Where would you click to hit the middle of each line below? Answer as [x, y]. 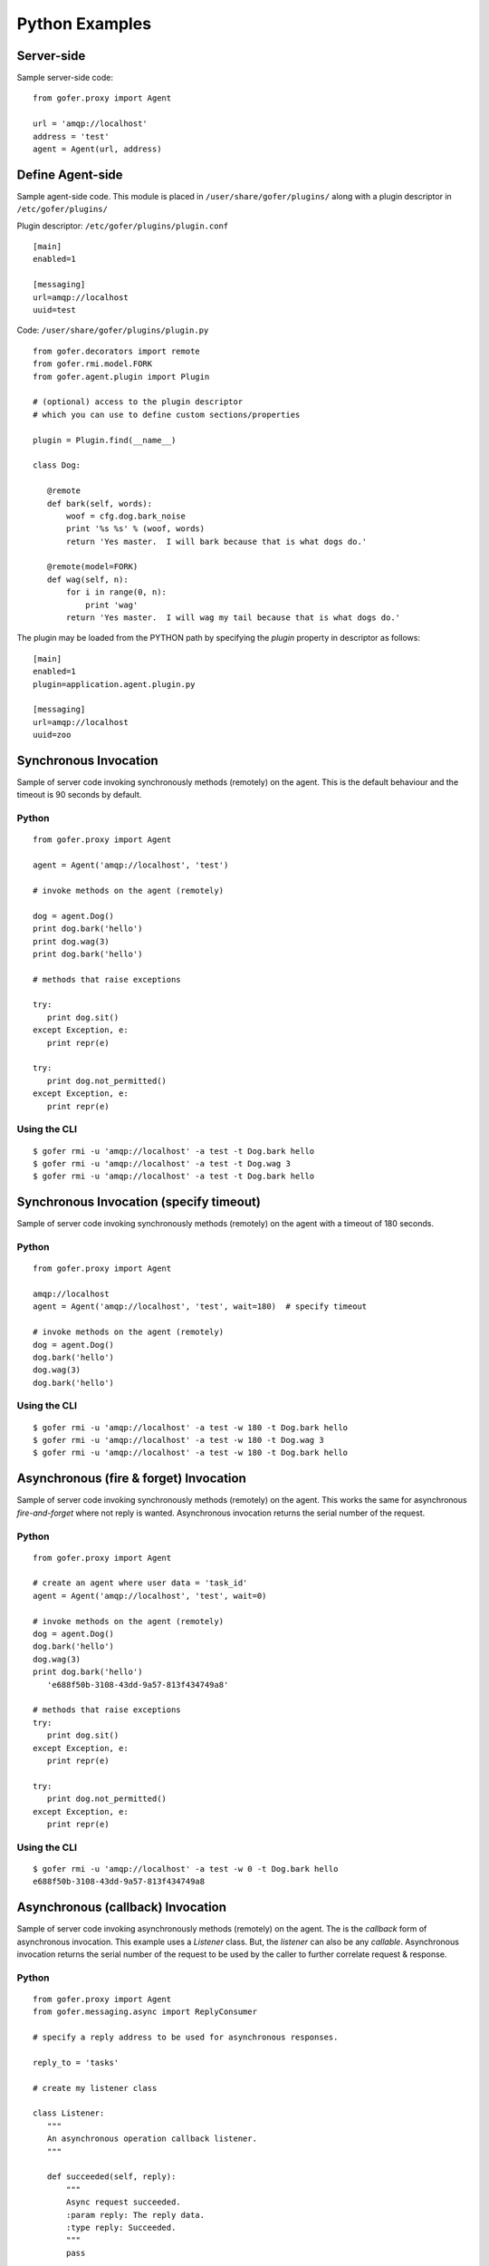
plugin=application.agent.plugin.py [114, 684]
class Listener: [69, 2113]
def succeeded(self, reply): [111, 2177]
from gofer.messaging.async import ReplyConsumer [145, 2012]
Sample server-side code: [65, 78]
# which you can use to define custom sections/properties [167, 414]
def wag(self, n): [87, 579]
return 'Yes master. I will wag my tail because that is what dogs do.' [234, 618]
